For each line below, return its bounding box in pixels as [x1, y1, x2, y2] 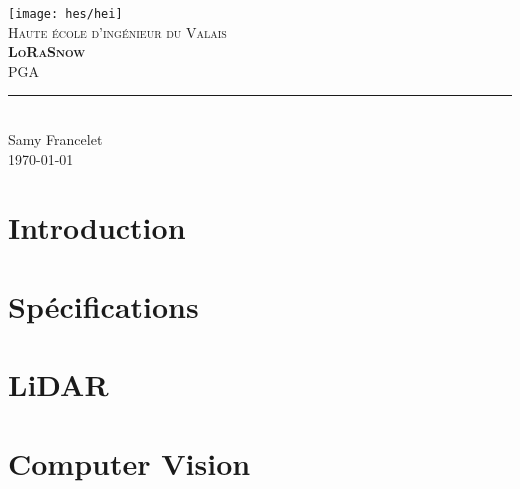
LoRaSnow [8, 41, 86, 62]
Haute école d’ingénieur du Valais [8, 21, 227, 42]
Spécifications [8, 285, 199, 326]
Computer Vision [8, 442, 251, 483]
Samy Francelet [8, 129, 103, 150]
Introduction [8, 207, 186, 248]
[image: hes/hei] [8, 7, 123, 21]
